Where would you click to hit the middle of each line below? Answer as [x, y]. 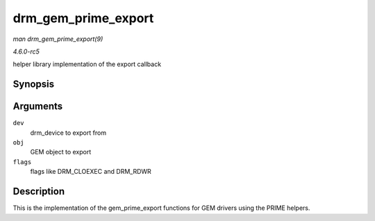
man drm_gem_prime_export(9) [58, 39]
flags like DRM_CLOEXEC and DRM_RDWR [91, 172]
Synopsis [34, 84]
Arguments [38, 107]
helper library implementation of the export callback [87, 64]
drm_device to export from [68, 133]
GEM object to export [61, 152]
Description [39, 191]
